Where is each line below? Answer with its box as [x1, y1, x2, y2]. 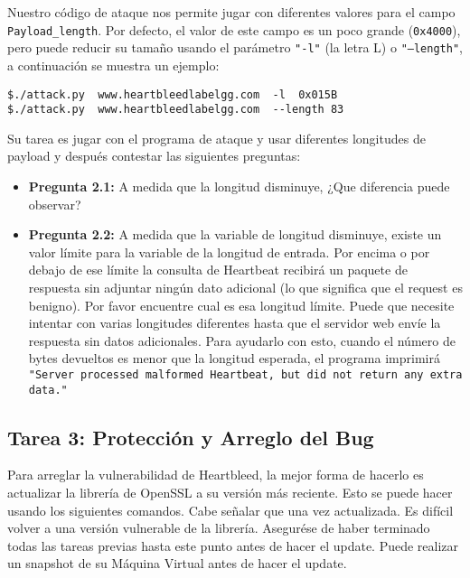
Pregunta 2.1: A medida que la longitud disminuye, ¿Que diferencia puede [28, 177, 450, 195]
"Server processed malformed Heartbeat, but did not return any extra [28, 368, 463, 381]
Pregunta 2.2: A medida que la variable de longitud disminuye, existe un [28, 225, 442, 244]
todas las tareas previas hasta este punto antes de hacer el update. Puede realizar [7, 536, 459, 555]
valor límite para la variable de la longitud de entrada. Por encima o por [28, 242, 430, 261]
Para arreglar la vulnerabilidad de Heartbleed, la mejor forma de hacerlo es [7, 465, 424, 484]
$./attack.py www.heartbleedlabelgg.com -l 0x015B [7, 88, 338, 101]
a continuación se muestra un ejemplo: [7, 55, 220, 74]
